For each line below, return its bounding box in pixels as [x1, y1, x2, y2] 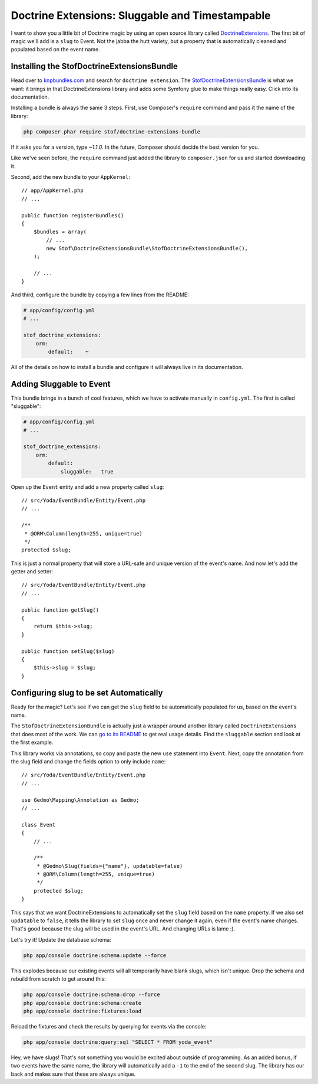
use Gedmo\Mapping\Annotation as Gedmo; [21, 796, 140, 803]
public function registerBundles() [21, 212, 124, 218]
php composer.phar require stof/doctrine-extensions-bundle [23, 128, 201, 135]
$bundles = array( [33, 228, 87, 236]
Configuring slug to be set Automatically [11, 688, 163, 698]
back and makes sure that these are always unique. [11, 1070, 135, 1078]
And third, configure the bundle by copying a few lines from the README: [11, 291, 189, 298]
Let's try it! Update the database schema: [11, 936, 111, 943]
